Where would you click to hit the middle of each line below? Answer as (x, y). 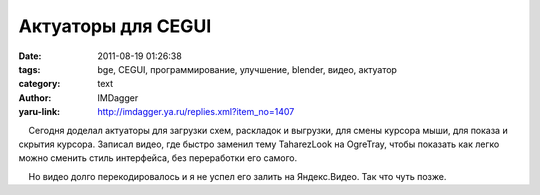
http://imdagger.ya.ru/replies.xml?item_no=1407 (196, 112)
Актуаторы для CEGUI (115, 26)
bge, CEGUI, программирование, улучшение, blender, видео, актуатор (247, 69)
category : (39, 84)
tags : (29, 69)
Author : (35, 97)
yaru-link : (39, 112)
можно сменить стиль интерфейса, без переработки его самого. (158, 158)
